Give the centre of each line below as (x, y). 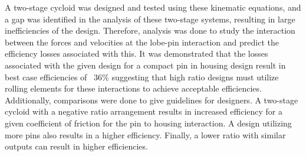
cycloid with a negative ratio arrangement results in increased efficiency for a (144, 111)
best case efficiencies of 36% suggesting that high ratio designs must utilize (142, 77)
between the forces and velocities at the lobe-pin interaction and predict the (142, 42)
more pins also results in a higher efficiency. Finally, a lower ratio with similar (145, 134)
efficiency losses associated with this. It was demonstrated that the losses (136, 53)
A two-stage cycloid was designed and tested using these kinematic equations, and (153, 7)
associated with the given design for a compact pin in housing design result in (145, 65)
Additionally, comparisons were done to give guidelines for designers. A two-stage (152, 100)
